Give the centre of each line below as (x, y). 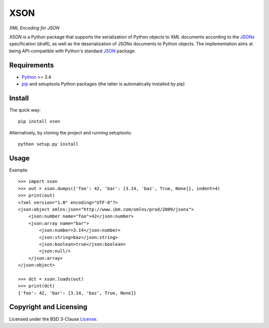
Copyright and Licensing (48, 307)
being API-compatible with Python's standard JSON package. (72, 51)
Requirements (32, 65)
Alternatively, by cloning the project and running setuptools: (70, 132)
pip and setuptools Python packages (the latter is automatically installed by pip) (103, 84)
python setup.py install (48, 144)
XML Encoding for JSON (34, 28)
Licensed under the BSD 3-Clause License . (54, 319)
